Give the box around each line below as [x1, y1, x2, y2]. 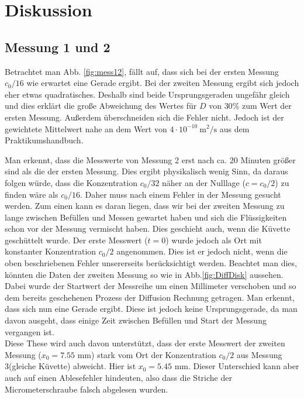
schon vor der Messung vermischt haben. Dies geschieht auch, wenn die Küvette [5, 222, 291, 235]
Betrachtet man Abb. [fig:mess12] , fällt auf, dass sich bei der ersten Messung [5, 65, 279, 77]
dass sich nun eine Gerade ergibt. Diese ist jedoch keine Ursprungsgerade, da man [5, 302, 298, 315]
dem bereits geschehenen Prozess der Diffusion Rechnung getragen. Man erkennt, [5, 291, 295, 303]
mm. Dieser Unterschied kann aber [174, 360, 299, 372]
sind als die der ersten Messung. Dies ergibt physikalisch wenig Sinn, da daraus [5, 165, 288, 177]
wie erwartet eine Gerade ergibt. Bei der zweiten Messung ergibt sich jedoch [26, 77, 299, 89]
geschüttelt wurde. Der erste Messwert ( [5, 233, 148, 246]
